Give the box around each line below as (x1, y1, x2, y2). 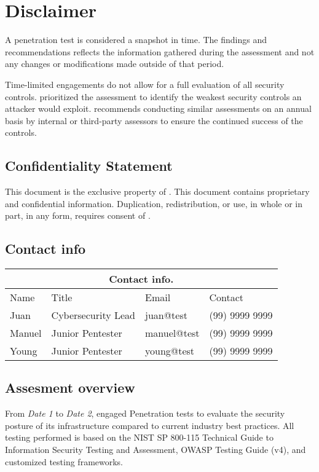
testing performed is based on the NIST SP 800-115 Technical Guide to (5, 431, 274, 444)
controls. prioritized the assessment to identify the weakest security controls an (5, 90, 302, 103)
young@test (144, 344, 195, 358)
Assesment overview (5, 378, 135, 397)
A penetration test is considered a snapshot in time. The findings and (5, 33, 267, 46)
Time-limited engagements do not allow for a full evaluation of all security (5, 77, 285, 90)
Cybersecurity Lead (51, 308, 135, 323)
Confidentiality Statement (5, 156, 173, 175)
